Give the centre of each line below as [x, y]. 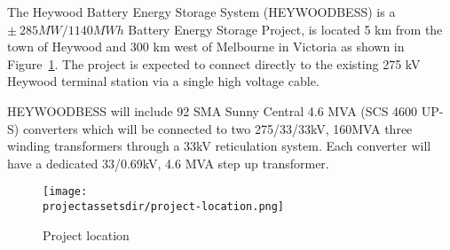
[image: [65, 192]
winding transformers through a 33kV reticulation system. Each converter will [219, 146]
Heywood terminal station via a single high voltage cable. [163, 81]
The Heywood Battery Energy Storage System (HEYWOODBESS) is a [201, 12]
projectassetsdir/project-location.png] [164, 207]
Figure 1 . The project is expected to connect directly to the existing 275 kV [214, 63]
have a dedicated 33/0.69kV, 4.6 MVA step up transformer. [168, 163]
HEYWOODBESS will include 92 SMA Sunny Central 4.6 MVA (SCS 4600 [213, 110]
